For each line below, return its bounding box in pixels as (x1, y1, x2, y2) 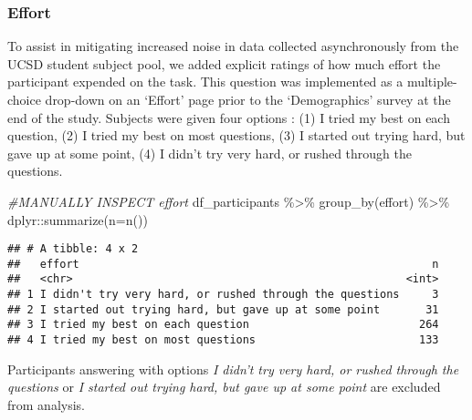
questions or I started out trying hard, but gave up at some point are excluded (7, 377, 441, 396)
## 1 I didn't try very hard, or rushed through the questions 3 (7, 288, 439, 302)
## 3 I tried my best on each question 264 (7, 318, 439, 332)
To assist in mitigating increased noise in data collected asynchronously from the (7, 36, 459, 56)
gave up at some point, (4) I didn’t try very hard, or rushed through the (7, 143, 412, 162)
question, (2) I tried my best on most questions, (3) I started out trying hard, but (7, 126, 466, 145)
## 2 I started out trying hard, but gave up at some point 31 (7, 302, 439, 316)
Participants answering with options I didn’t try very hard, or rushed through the (7, 359, 459, 378)
